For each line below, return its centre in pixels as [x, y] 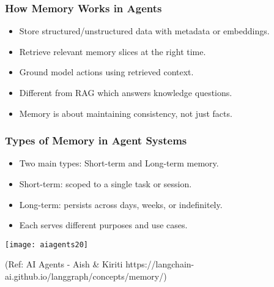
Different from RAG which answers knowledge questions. [126, 92]
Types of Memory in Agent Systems [96, 140]
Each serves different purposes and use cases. [103, 225]
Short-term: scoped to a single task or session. [106, 184]
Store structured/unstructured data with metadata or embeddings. [144, 31]
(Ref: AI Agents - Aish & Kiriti [64, 264]
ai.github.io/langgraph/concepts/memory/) [86, 276]
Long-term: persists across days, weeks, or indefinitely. [121, 204]
